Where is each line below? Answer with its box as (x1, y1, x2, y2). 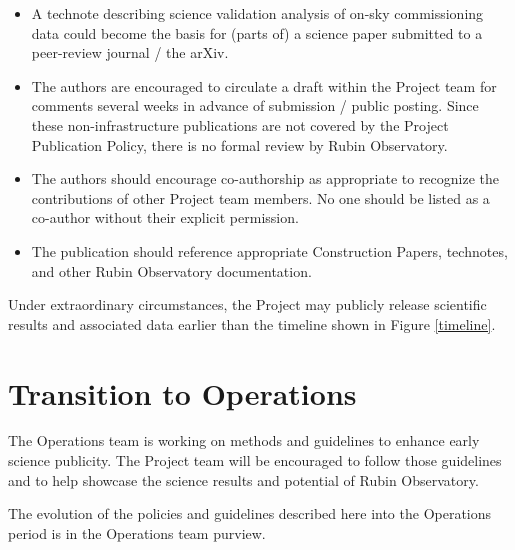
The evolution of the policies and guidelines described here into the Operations (8, 503, 492, 524)
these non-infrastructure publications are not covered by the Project (31, 114, 449, 135)
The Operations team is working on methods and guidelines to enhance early (8, 430, 480, 451)
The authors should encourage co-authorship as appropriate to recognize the (31, 168, 500, 189)
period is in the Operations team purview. (8, 522, 266, 543)
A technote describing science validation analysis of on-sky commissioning (31, 3, 484, 23)
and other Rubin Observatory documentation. (31, 260, 312, 281)
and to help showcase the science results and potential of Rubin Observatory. (8, 469, 479, 490)
